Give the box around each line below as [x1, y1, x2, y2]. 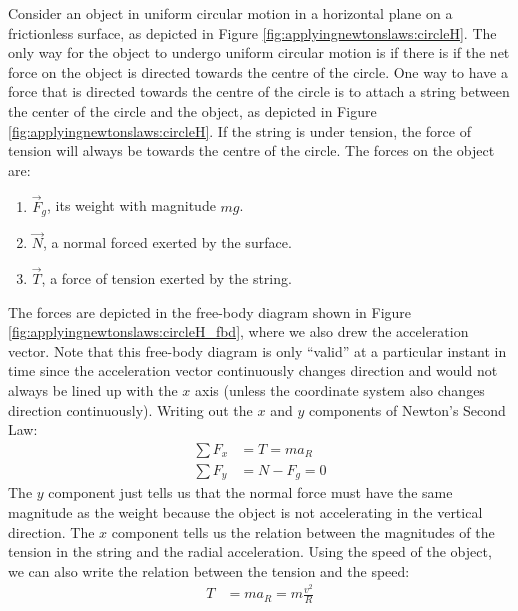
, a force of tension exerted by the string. [41, 268, 292, 289]
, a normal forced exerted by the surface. [43, 232, 292, 253]
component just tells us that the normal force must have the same [48, 482, 453, 503]
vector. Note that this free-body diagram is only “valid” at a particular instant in [8, 340, 507, 361]
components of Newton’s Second [308, 399, 506, 420]
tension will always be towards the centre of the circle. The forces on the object [8, 140, 495, 161]
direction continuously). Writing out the [8, 399, 253, 420]
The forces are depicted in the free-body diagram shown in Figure [8, 301, 412, 322]
